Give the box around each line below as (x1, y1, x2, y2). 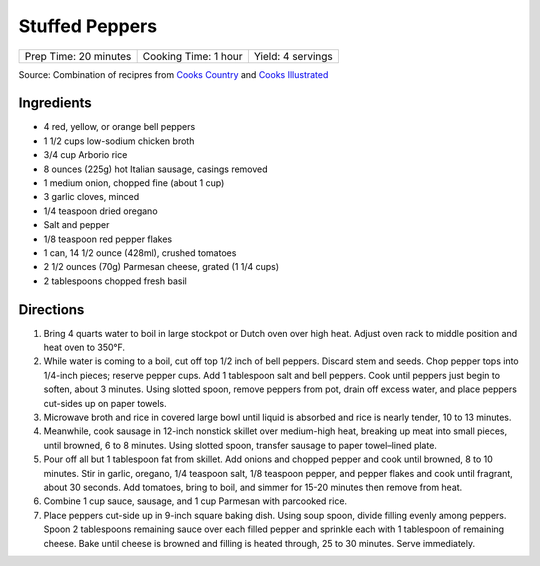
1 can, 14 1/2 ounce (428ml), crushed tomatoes (43, 246, 237, 259)
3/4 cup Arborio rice (43, 149, 128, 161)
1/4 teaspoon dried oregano (43, 205, 159, 217)
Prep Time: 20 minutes (24, 49, 132, 63)
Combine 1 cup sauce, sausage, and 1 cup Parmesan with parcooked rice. (43, 495, 348, 507)
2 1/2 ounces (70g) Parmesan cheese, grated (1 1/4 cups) (43, 261, 280, 273)
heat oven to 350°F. (43, 341, 125, 354)
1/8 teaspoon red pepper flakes (43, 233, 173, 245)
